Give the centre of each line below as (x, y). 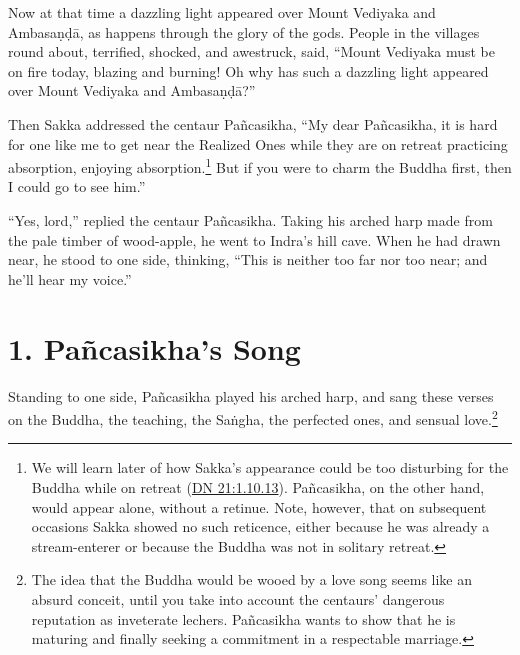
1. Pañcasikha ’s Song (154, 347)
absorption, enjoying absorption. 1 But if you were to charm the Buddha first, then (260, 165)
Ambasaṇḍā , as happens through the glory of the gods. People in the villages (244, 31)
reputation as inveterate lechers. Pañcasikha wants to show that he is (243, 618)
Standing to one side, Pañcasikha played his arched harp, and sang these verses (251, 395)
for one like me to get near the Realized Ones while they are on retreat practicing (258, 143)
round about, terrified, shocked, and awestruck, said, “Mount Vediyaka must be (252, 51)
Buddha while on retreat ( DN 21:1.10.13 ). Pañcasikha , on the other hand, (258, 486)
